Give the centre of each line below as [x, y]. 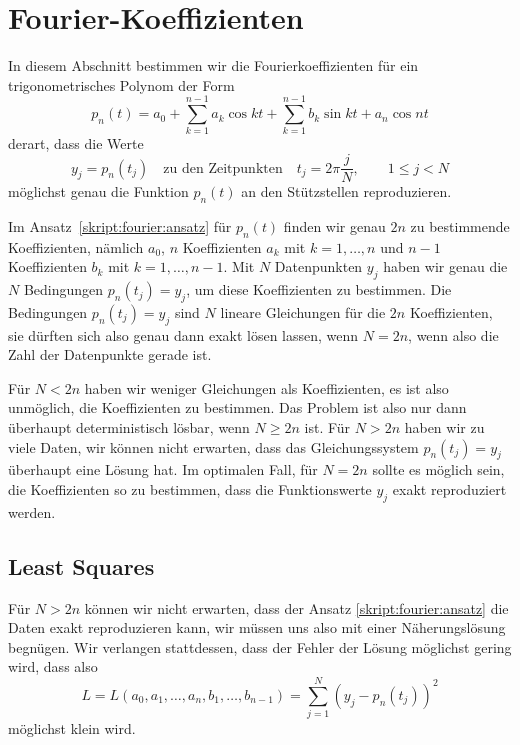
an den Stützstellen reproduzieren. [346, 191]
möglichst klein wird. [72, 728]
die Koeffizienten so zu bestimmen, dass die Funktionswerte [190, 489]
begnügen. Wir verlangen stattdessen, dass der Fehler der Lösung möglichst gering [260, 646]
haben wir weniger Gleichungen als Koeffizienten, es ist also [266, 387]
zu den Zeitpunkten [223, 168]
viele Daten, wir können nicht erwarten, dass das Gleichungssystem [213, 446]
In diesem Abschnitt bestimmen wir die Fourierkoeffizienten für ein [213, 65]
